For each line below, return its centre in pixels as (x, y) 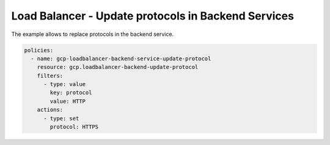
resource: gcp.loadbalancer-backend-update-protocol (118, 67)
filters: (50, 76)
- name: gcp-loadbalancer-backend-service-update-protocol (121, 58)
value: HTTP (68, 101)
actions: (50, 110)
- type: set (61, 118)
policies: (39, 50)
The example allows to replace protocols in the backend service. (93, 34)
